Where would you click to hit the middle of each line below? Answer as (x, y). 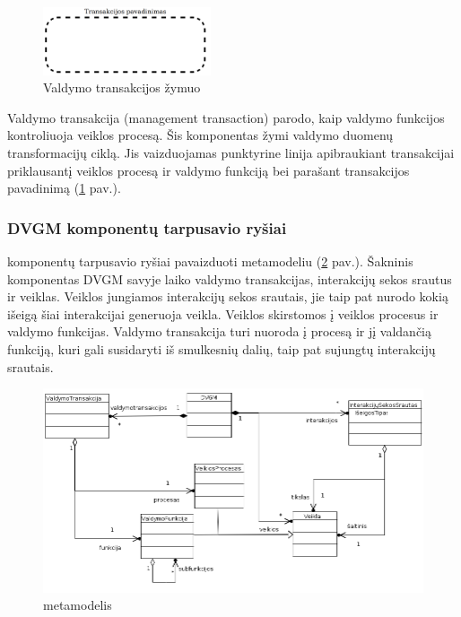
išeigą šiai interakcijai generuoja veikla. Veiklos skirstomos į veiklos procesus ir (223, 313)
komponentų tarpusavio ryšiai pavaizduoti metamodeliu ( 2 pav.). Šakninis (210, 261)
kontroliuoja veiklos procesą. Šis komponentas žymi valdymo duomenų (200, 135)
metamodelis (78, 605)
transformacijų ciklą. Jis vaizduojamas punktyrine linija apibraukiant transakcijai (231, 152)
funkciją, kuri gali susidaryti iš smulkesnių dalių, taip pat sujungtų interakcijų (222, 348)
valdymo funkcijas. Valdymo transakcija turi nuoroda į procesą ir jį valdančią (219, 331)
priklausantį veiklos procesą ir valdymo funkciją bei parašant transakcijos (209, 170)
